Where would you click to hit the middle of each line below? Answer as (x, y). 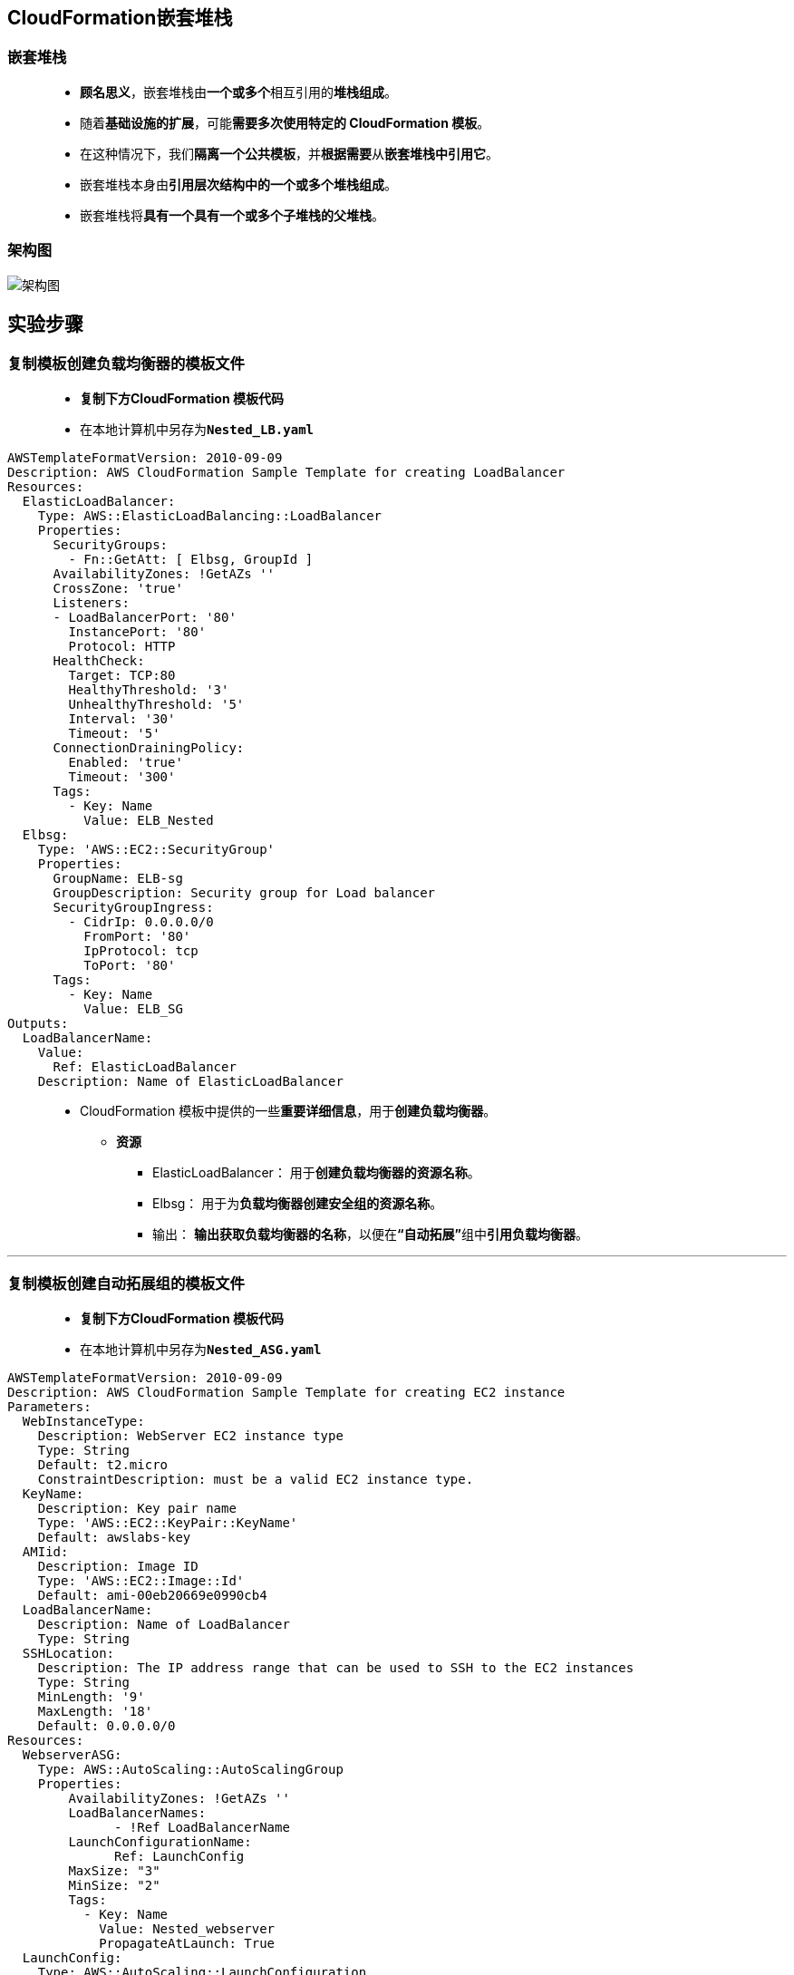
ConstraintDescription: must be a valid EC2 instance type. (256, 1479)
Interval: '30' (122, 718)
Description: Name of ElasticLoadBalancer (190, 1081)
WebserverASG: (72, 1754)
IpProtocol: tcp (141, 950)
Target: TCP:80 (122, 675)
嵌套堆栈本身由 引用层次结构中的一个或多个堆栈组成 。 (238, 184)
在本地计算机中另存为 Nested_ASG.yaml (201, 1349)
